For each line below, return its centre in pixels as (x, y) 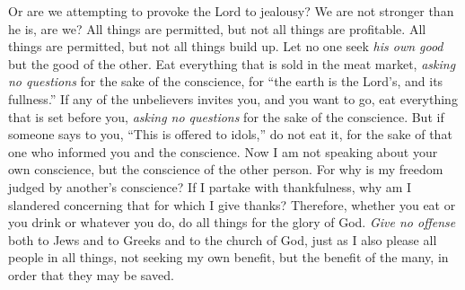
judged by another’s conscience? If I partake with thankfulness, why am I (210, 186)
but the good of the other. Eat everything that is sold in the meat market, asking (232, 63)
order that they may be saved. (91, 274)
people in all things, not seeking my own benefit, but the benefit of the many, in (228, 257)
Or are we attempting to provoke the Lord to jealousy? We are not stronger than (231, 11)
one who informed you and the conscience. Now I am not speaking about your (223, 151)
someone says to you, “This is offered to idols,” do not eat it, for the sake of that (230, 134)
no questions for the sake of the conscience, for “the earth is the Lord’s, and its (226, 81)
